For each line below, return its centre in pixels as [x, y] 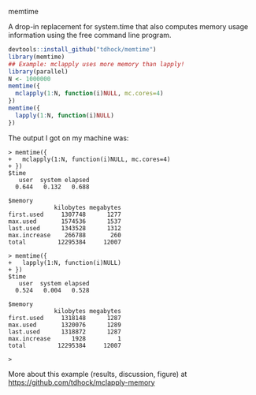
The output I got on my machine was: [69, 138]
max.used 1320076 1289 [65, 325]
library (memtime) [37, 57]
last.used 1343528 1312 [65, 228]
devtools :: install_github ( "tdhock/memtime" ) [82, 50]
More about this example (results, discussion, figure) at [98, 374]
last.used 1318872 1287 [65, 332]
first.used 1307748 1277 [65, 214]
